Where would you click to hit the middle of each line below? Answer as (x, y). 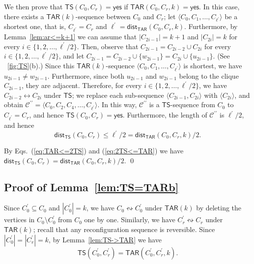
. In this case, (219, 6)
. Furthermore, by (211, 26)
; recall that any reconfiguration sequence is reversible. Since (124, 229)
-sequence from (193, 104)
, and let (71, 56)
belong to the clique (209, 75)
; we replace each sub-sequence (118, 95)
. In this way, (117, 104)
